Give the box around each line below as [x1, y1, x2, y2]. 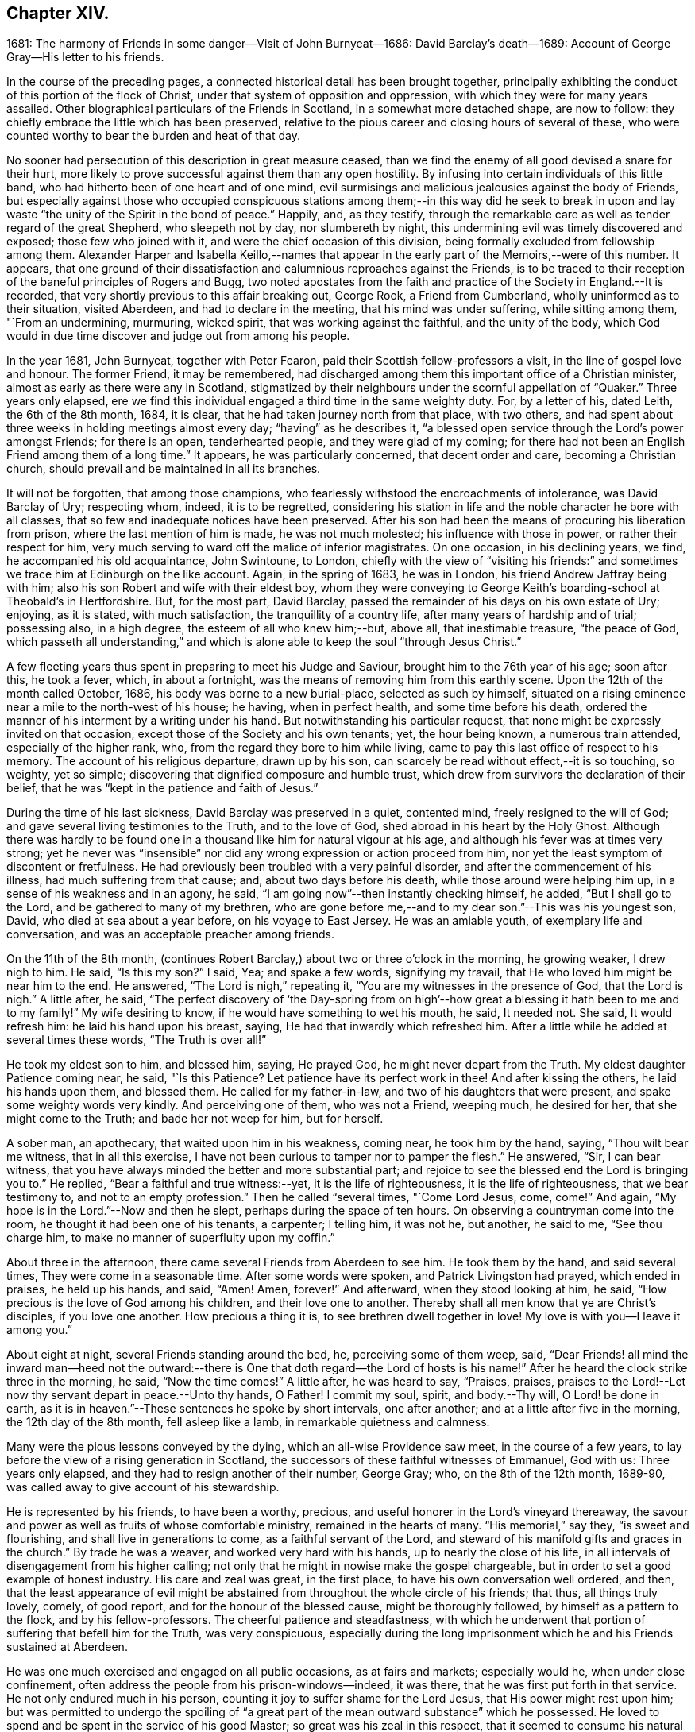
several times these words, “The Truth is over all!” [6, 1033, 267, 1047]
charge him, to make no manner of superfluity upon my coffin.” [6, 1231, 335, 1245]
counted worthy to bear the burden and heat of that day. [6, 129, 300, 143]
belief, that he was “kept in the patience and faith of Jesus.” [6, 781, 319, 795]
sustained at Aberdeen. [6, 1640, 128, 1654]
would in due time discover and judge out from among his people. [6, 329, 350, 343]
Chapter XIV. [6, 3, 110, 23]
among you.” [6, 1323, 72, 1337]
